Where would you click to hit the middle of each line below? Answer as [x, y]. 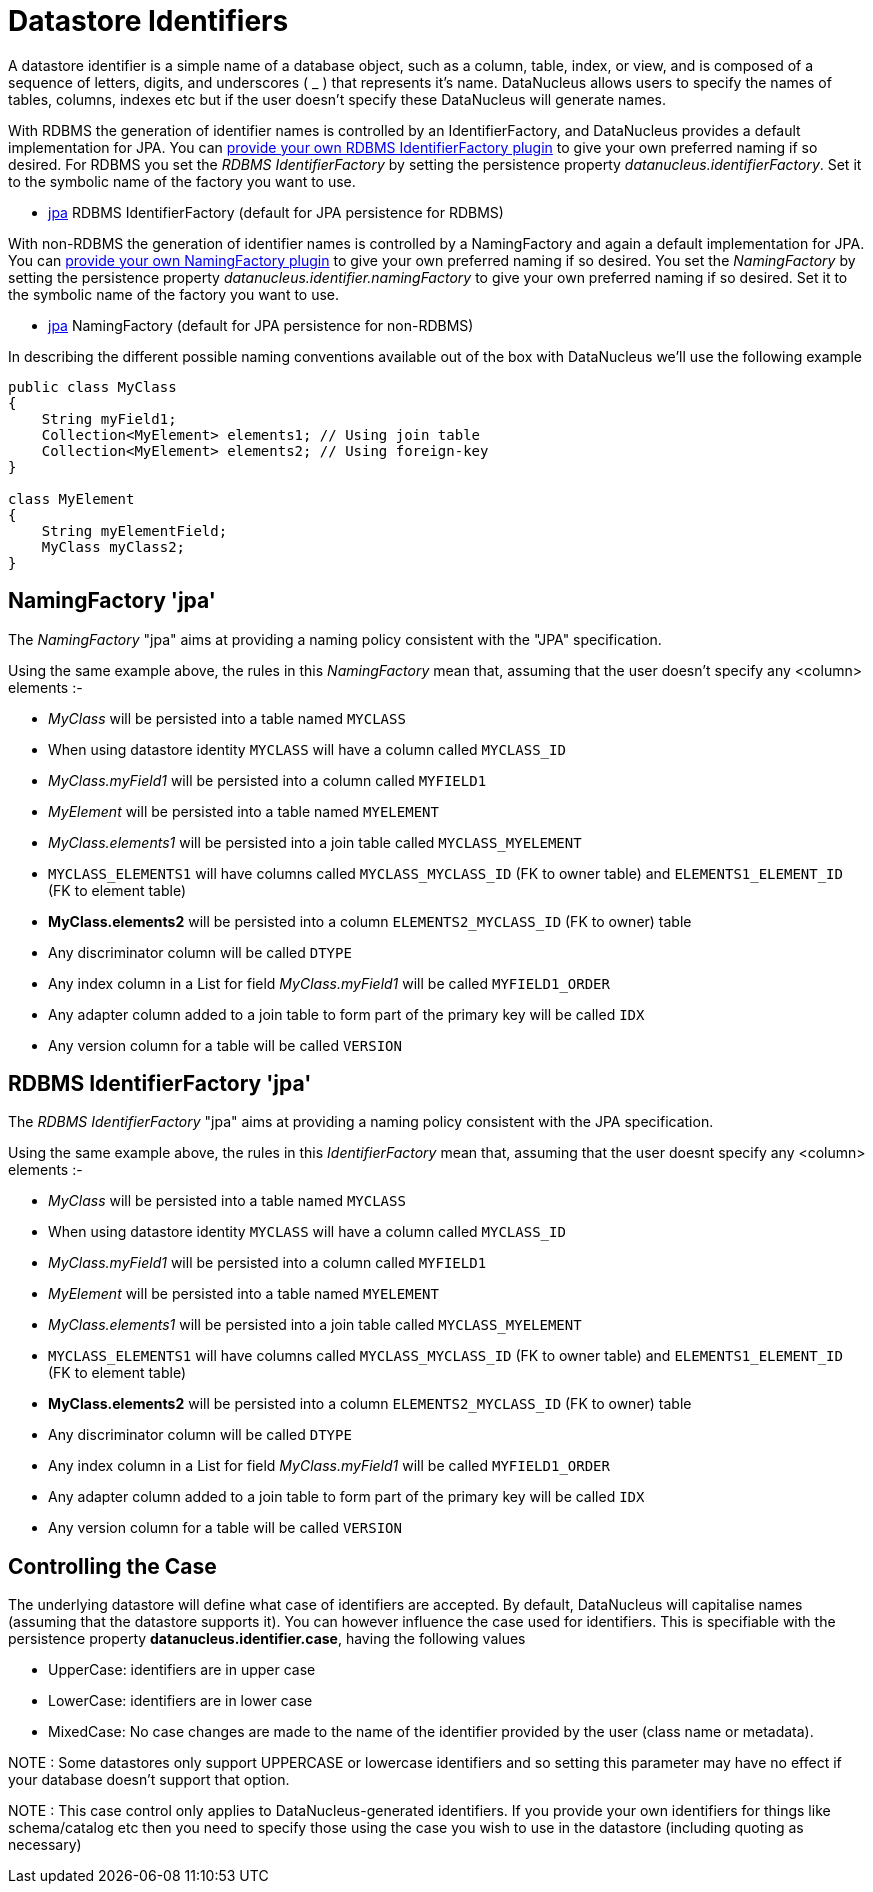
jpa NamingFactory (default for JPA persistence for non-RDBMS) [261, 325]
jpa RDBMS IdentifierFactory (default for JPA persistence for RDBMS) [276, 212]
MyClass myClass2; [113, 546]
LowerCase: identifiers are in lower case [180, 1701]
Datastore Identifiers [148, 21]
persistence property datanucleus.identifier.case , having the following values [267, 1639]
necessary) [45, 1845]
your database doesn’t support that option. [149, 1780]
